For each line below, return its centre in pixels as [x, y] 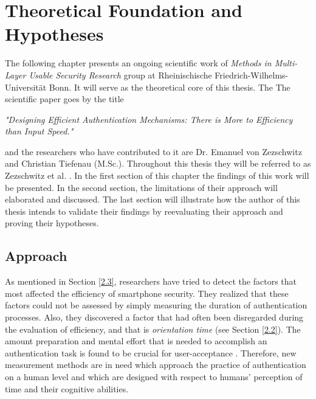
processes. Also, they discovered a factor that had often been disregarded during [154, 317]
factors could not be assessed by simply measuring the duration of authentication [156, 305]
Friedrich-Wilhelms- [252, 75]
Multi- [286, 63]
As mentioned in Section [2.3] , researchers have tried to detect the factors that [151, 281]
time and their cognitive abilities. [67, 388]
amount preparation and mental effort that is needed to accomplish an [136, 341]
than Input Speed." [39, 131]
